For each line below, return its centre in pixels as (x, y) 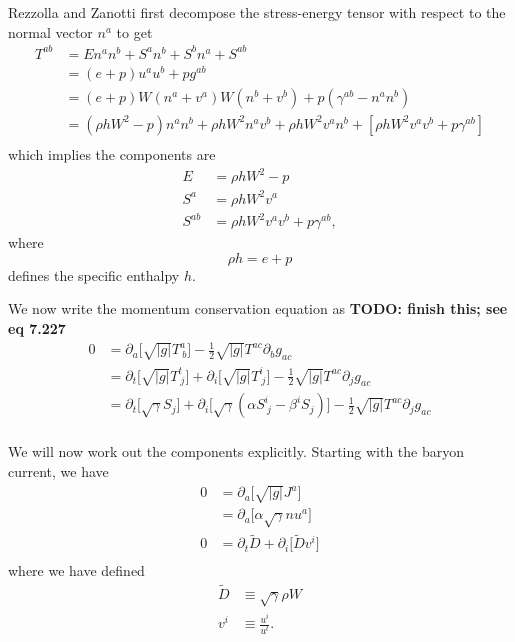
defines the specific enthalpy (94, 274)
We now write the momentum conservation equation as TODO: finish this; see (258, 308)
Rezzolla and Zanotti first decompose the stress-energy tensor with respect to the (257, 12)
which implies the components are (112, 153)
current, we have (58, 471)
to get (134, 31)
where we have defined (76, 570)
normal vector (50, 31)
